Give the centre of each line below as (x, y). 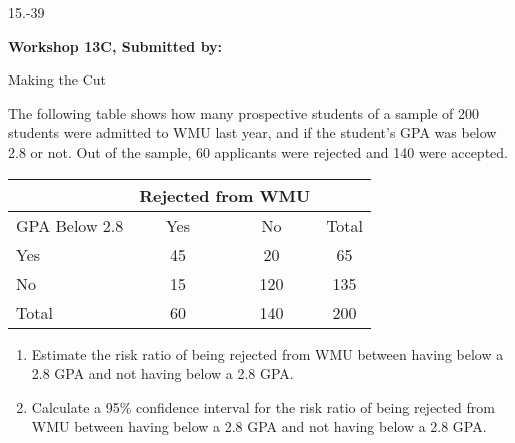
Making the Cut (57, 79)
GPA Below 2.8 (70, 225)
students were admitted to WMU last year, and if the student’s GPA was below (252, 132)
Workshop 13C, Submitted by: (115, 45)
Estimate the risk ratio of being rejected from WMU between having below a (267, 353)
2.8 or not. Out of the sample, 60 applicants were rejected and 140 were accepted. (258, 151)
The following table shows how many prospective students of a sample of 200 (244, 112)
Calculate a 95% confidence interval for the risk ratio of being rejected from (263, 406)
